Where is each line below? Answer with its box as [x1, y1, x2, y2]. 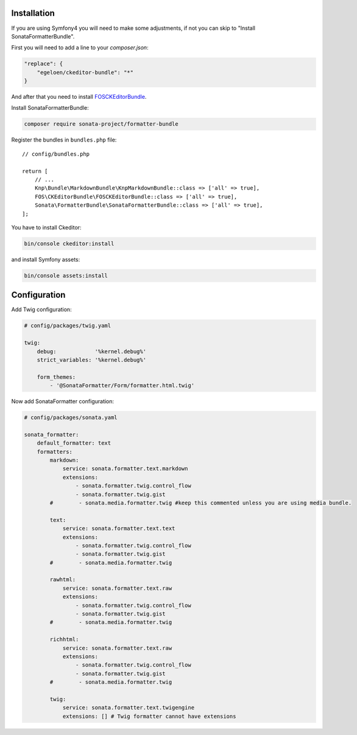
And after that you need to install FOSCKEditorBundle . [11, 93, 147, 101]
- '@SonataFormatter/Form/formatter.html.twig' [49, 382, 195, 389]
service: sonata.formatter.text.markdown [62, 465, 188, 472]
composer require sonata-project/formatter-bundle [24, 121, 179, 127]
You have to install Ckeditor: [11, 223, 82, 231]
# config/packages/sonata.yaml [24, 414, 118, 421]
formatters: [37, 448, 73, 455]
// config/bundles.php [22, 150, 90, 157]
